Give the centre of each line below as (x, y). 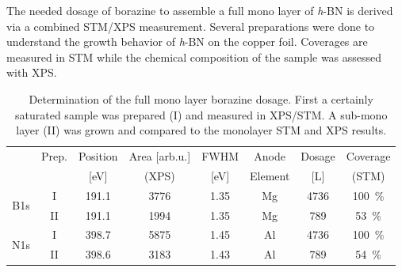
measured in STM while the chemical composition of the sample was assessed (194, 57)
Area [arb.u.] (160, 156)
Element (270, 175)
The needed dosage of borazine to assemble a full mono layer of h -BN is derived (200, 10)
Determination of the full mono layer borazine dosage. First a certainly (201, 98)
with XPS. (32, 72)
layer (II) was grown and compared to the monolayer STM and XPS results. (201, 130)
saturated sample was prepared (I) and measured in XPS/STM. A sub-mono (201, 114)
